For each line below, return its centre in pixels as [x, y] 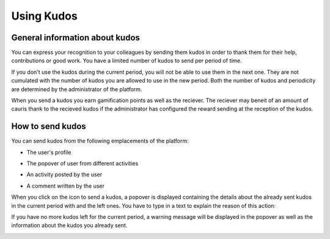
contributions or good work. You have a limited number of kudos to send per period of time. [127, 61]
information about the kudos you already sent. [69, 226]
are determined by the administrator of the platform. [77, 89]
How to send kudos [49, 126]
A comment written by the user [66, 186]
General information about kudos [76, 38]
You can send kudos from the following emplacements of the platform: [100, 141]
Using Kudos [44, 16]
